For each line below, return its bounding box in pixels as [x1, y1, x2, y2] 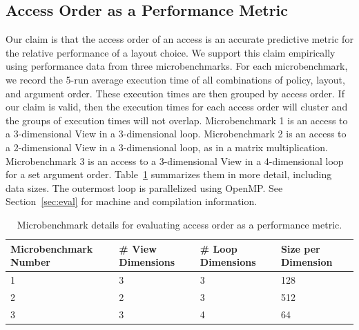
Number [10, 255, 50, 269]
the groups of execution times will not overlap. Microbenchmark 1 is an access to [6, 113, 348, 127]
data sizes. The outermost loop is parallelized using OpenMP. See [6, 180, 283, 195]
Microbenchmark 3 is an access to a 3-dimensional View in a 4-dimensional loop [6, 153, 344, 168]
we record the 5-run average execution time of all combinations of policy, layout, [6, 72, 345, 86]
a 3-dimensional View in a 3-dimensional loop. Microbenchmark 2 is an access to [6, 126, 347, 141]
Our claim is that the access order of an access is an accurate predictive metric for [6, 32, 353, 46]
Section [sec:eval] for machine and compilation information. [6, 194, 258, 208]
